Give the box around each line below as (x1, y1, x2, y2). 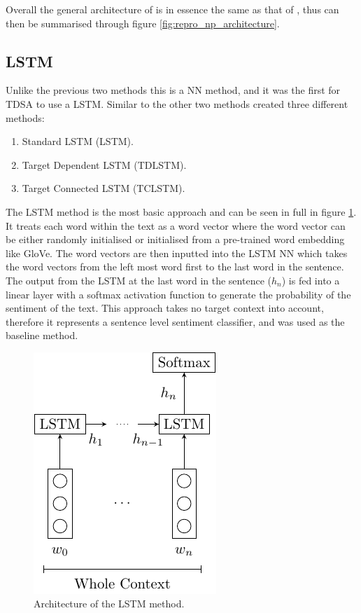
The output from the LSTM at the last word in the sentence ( (6, 273, 271, 287)
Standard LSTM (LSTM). (22, 134, 134, 149)
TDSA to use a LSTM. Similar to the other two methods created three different (6, 96, 348, 111)
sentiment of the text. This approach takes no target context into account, (6, 301, 324, 315)
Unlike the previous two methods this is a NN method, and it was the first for (6, 83, 341, 97)
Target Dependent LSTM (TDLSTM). (22, 157, 187, 172)
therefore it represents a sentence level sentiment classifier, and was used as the (6, 314, 345, 329)
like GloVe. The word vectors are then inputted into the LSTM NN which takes (6, 245, 348, 260)
